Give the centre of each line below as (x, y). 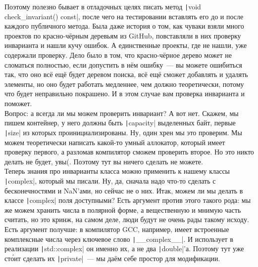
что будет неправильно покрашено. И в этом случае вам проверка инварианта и (125, 94)
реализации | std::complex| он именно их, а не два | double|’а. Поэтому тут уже (124, 248)
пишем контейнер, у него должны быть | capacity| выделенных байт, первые (120, 123)
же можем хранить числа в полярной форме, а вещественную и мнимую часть (123, 210)
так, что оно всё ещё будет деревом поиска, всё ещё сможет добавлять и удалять (126, 74)
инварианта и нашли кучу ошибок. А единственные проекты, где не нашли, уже (126, 45)
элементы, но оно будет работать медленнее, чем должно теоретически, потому (124, 84)
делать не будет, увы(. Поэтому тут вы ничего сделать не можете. (104, 161)
